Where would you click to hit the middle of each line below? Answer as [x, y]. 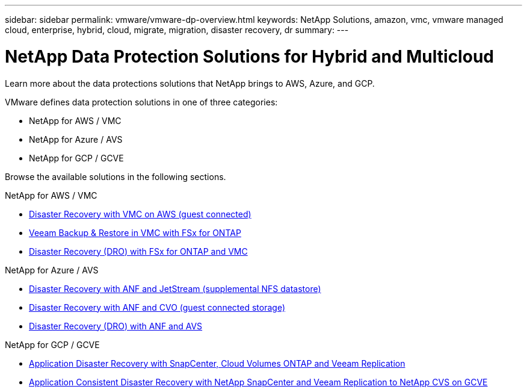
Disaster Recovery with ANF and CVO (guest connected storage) [157, 307]
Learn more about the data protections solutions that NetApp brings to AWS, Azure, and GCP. [190, 83]
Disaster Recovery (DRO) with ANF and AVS [116, 326]
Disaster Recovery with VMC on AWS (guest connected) [140, 214]
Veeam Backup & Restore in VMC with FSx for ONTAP [135, 232]
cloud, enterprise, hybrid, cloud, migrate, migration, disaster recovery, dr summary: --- [177, 30]
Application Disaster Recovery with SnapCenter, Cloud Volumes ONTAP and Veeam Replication [217, 363]
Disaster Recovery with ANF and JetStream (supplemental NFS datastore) [175, 288]
